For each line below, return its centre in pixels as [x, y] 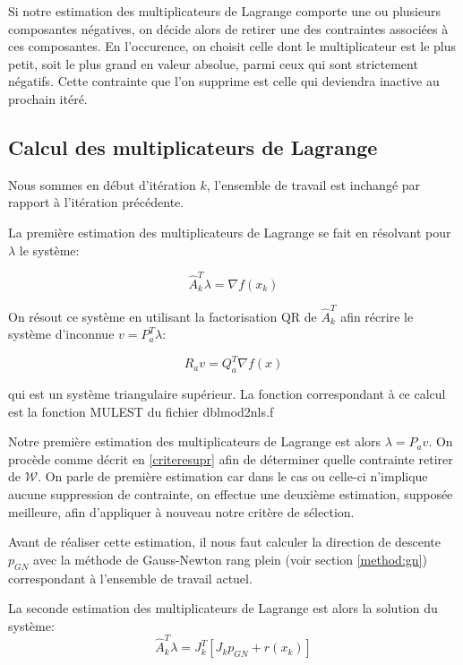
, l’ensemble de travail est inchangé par [313, 184]
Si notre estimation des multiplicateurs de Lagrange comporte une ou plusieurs [224, 11]
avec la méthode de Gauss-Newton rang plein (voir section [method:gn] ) [230, 559]
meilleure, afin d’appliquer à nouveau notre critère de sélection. [181, 511]
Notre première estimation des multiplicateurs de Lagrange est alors [195, 441]
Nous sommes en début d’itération [102, 184]
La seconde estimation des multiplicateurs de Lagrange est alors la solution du [223, 608]
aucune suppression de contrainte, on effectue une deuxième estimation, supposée [231, 494]
